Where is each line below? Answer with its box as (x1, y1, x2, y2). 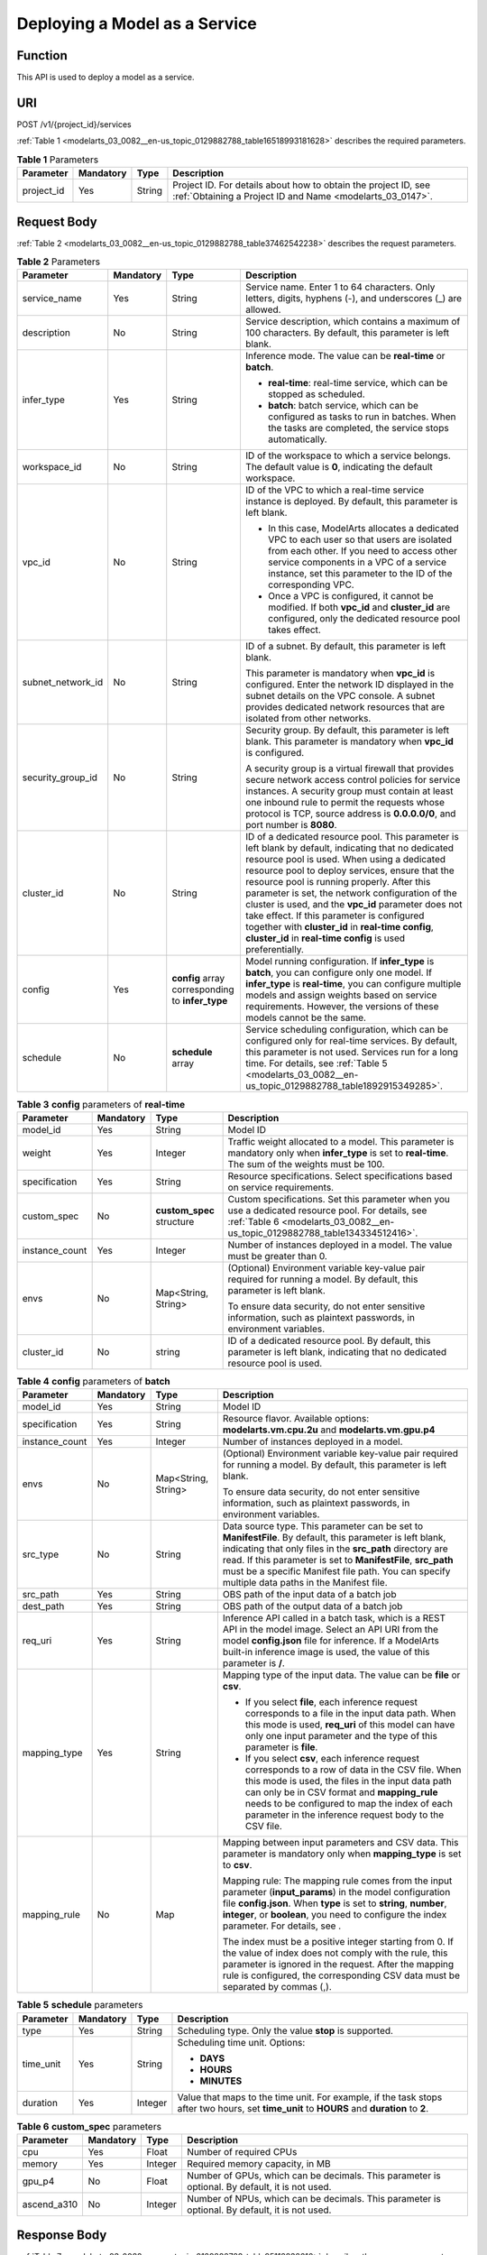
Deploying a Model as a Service (16, 14, 257, 33)
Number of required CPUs (186, 2145, 298, 2158)
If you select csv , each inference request (244, 1753, 419, 1765)
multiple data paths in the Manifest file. (222, 1577, 388, 1589)
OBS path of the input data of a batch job (222, 1588, 397, 1601)
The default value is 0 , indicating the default (244, 461, 433, 474)
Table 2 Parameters (16, 255, 101, 268)
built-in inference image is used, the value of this (222, 1646, 430, 1659)
